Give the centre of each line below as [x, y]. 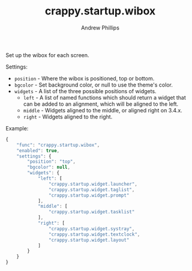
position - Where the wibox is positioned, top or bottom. [84, 78]
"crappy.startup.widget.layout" [89, 240]
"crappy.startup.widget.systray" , [91, 229]
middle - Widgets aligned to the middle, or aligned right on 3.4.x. [103, 110]
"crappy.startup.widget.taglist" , [91, 190]
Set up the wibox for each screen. [47, 55]
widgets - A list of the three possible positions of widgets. [85, 91]
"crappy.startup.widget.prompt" [89, 195]
